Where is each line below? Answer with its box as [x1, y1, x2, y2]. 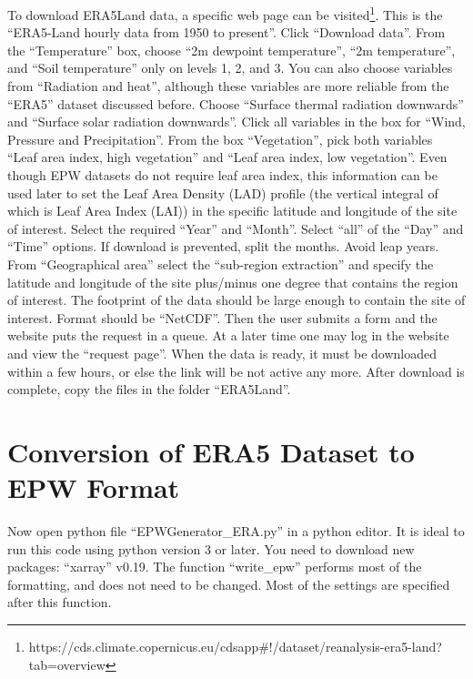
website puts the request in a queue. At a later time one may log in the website [7, 326, 449, 345]
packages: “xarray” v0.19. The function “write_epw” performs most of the [7, 557, 422, 576]
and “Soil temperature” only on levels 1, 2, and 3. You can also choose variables [7, 58, 453, 77]
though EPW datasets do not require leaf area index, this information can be [7, 166, 438, 184]
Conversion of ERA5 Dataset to [7, 432, 415, 470]
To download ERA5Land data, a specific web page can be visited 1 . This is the [7, 3, 443, 24]
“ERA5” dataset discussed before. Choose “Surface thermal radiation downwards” [7, 94, 464, 113]
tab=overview [28, 654, 106, 674]
